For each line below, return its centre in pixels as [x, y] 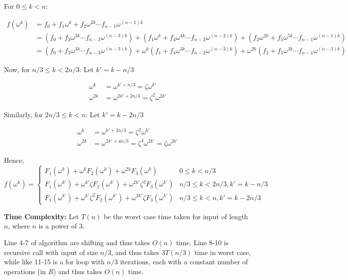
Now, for [17, 69]
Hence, [14, 160]
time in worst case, [223, 252]
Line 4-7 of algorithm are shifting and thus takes [77, 242]
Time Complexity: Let [42, 216]
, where [19, 226]
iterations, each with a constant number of [184, 262]
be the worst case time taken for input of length [176, 216]
